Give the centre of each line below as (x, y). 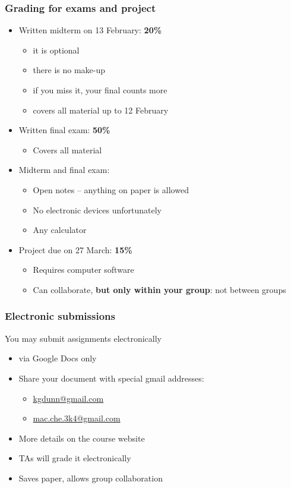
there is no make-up (69, 70)
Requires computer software (83, 270)
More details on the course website (82, 438)
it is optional (56, 50)
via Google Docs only (58, 358)
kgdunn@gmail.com (68, 398)
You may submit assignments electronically (83, 338)
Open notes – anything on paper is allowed (111, 189)
